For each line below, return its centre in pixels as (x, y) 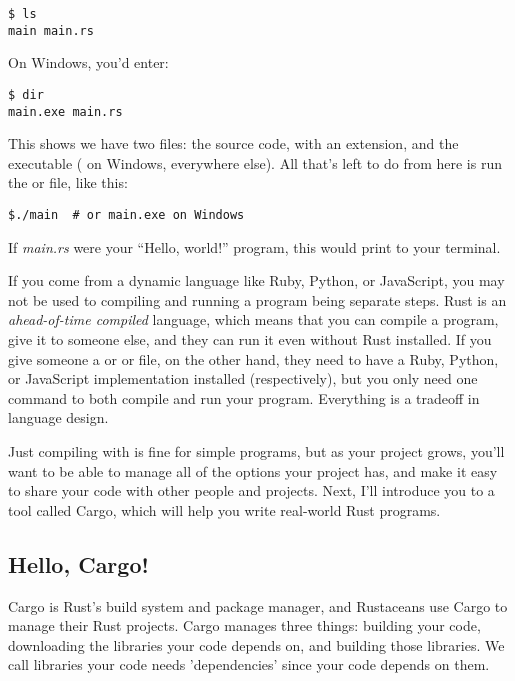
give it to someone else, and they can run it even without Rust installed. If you (250, 339)
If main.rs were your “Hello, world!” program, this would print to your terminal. (254, 246)
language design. (58, 417)
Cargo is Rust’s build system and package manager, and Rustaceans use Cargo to (258, 605)
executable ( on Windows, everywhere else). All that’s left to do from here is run (255, 162)
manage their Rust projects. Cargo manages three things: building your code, (244, 625)
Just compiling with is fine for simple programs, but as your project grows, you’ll (256, 451)
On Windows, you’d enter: (88, 62)
